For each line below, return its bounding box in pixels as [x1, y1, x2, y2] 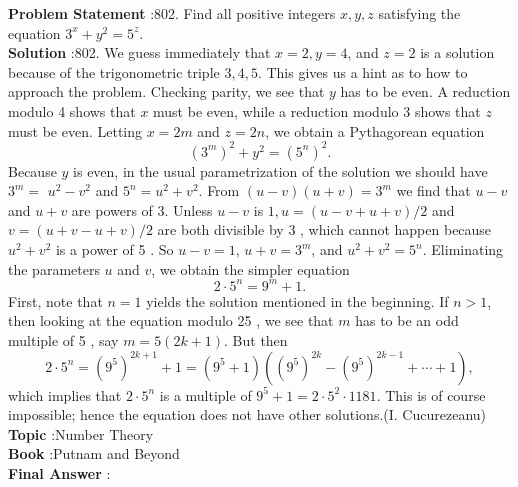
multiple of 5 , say [8, 329, 119, 350]
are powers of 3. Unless [71, 199, 213, 220]
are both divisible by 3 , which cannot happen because [157, 219, 492, 240]
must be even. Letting [8, 120, 143, 141]
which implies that [8, 384, 122, 405]
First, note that [8, 290, 103, 311]
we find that [396, 180, 471, 201]
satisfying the [378, 3, 461, 23]
